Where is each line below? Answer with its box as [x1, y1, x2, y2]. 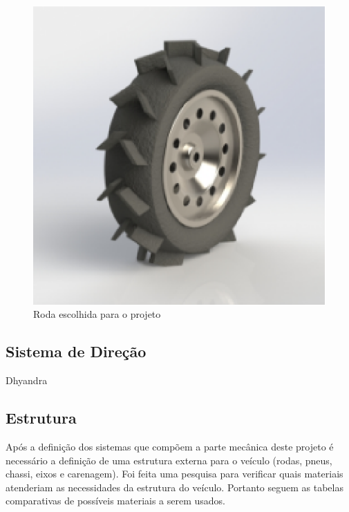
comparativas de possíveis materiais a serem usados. [6, 493, 226, 508]
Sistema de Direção [6, 341, 147, 362]
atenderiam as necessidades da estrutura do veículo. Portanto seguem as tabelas [6, 480, 343, 494]
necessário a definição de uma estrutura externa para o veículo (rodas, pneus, [6, 453, 332, 467]
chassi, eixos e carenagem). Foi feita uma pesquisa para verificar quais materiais [6, 466, 343, 481]
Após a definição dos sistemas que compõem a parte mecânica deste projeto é [6, 439, 334, 453]
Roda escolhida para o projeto [33, 307, 161, 321]
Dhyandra [6, 373, 48, 388]
